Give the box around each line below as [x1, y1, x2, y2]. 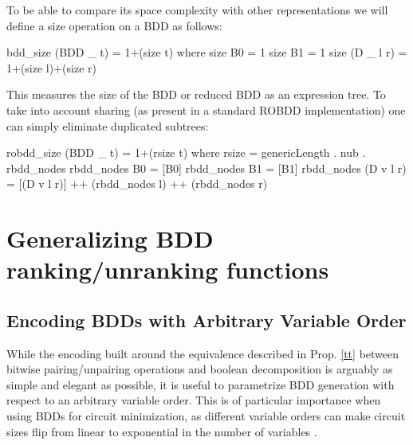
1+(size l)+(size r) [6, 59, 96, 76]
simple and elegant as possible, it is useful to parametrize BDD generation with [6, 376, 395, 392]
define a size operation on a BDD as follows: [6, 17, 222, 33]
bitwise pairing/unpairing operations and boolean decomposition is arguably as [6, 361, 393, 377]
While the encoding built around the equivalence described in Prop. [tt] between [6, 345, 399, 361]
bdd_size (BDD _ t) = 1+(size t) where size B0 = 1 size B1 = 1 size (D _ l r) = [6, 44, 407, 61]
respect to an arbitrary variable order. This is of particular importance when [6, 392, 381, 408]
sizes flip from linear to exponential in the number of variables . [6, 423, 317, 439]
